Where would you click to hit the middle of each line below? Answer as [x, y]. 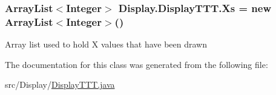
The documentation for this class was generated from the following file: [136, 64]
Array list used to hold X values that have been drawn [106, 44]
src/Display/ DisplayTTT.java [60, 84]
